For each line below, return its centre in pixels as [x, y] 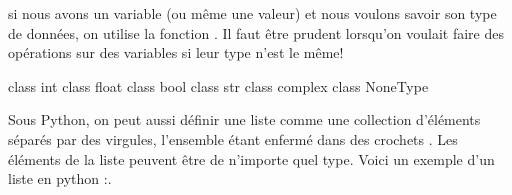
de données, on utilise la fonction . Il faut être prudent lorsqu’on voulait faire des [256, 32]
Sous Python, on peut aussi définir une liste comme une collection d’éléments [244, 119]
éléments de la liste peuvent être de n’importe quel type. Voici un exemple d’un [251, 158]
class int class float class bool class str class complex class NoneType [218, 85]
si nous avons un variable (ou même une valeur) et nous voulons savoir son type [252, 13]
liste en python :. [60, 178]
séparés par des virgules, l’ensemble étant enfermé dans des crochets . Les [233, 138]
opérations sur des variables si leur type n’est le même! [176, 52]
